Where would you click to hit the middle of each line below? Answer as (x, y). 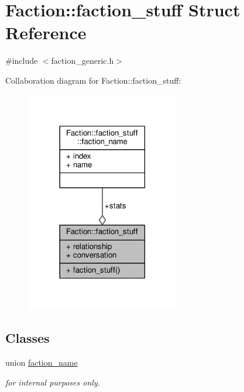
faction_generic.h (83, 61)
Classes (28, 338)
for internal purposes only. (53, 382)
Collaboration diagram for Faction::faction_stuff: (93, 80)
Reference (46, 32)
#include (22, 61)
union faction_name (42, 362)
